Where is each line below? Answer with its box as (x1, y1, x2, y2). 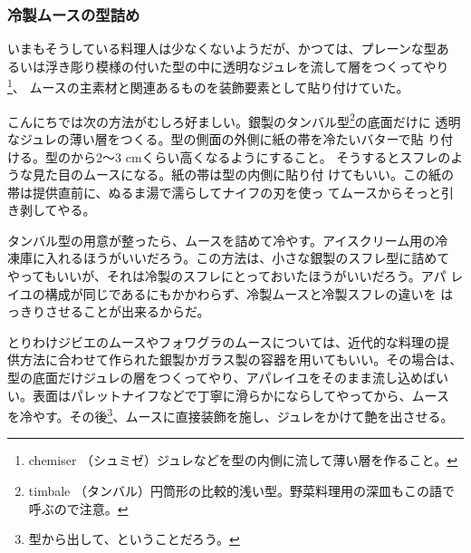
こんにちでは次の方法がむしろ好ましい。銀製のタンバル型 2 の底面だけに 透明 (7, 109, 461, 131)
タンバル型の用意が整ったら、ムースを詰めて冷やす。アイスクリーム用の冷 (7, 230, 448, 249)
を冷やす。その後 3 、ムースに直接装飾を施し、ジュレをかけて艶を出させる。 (7, 404, 454, 425)
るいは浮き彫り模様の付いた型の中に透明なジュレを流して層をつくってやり (7, 56, 449, 75)
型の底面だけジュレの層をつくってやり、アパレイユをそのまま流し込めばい (7, 368, 448, 387)
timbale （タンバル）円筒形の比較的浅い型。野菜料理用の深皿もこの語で (28, 481, 455, 500)
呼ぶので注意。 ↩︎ (28, 499, 129, 518)
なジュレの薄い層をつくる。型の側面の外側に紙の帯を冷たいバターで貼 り (7, 129, 441, 148)
